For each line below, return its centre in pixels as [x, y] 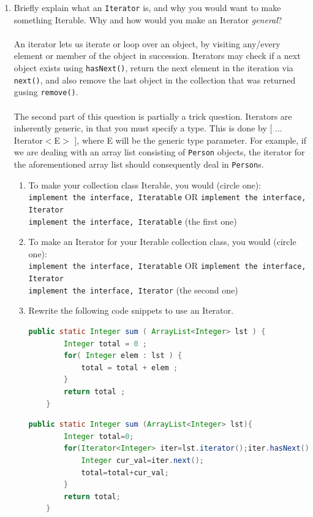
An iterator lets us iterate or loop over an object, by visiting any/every [147, 43]
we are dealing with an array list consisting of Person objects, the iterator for [159, 152]
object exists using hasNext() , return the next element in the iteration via [153, 68]
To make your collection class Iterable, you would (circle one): [145, 185]
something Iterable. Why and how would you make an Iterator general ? [148, 19]
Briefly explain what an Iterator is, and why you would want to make [147, 7]
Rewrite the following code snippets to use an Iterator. [131, 310]
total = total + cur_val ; [125, 472]
